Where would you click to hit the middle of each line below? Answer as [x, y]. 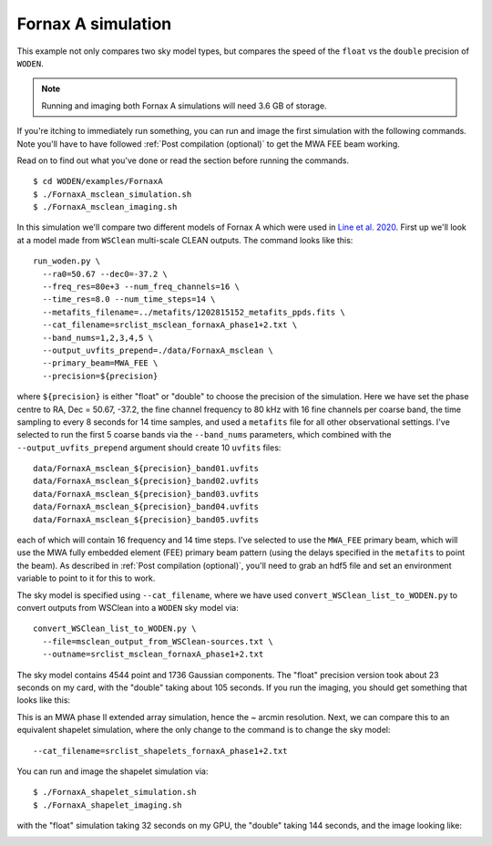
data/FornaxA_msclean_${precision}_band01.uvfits [146, 469]
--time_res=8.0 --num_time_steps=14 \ [129, 299]
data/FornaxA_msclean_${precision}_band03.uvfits [146, 494]
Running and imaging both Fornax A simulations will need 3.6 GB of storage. [184, 106]
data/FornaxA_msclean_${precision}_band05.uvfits [146, 519]
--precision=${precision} [100, 376]
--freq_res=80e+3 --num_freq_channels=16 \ [141, 287]
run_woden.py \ [67, 261]
